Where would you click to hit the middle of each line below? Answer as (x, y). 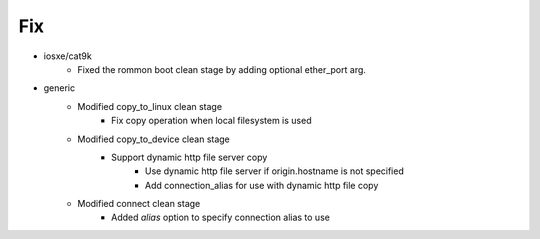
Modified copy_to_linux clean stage (150, 106)
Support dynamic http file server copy (189, 157)
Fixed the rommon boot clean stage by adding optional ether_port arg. (222, 69)
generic (59, 88)
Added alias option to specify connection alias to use (220, 217)
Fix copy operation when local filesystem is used (211, 121)
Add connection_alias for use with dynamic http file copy (262, 185)
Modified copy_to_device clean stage (153, 139)
